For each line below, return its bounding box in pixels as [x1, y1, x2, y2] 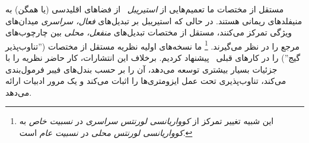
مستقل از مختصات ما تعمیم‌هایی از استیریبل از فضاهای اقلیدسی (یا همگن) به [5, 3, 284, 15]
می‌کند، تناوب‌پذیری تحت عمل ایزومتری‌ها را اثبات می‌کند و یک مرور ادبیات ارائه [5, 74, 286, 87]
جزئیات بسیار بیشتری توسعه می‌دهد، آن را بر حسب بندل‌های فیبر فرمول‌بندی [5, 63, 278, 75]
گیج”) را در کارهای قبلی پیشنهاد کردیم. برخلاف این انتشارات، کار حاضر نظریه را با [5, 51, 301, 64]
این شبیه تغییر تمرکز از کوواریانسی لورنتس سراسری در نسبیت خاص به [19, 115, 274, 127]
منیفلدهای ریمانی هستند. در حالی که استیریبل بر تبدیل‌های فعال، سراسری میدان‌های [5, 14, 302, 27]
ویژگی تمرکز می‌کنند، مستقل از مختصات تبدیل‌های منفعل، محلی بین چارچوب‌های [5, 26, 292, 38]
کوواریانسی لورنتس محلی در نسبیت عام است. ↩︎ [19, 126, 193, 138]
